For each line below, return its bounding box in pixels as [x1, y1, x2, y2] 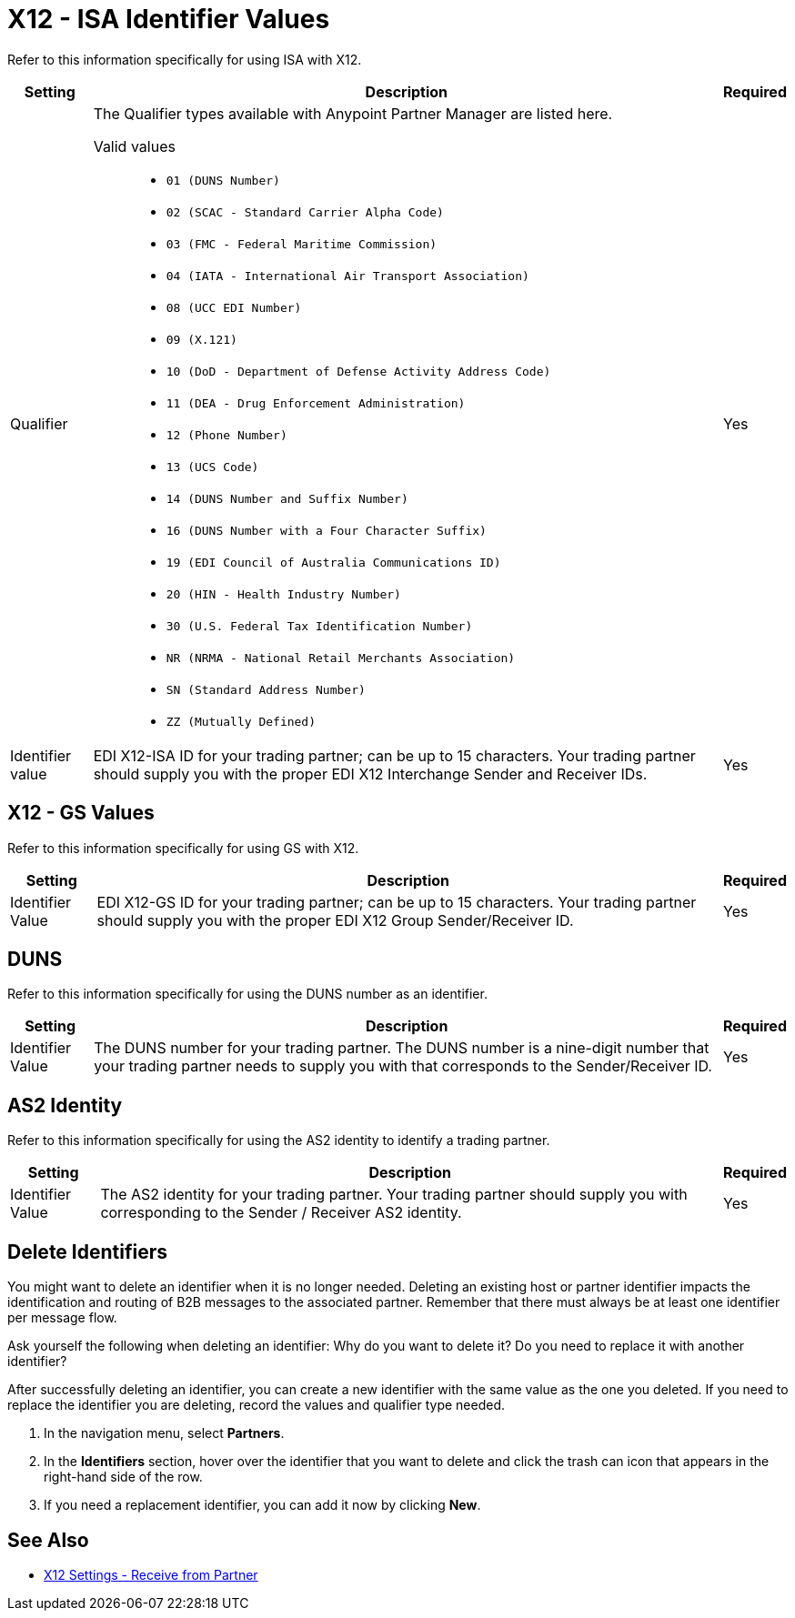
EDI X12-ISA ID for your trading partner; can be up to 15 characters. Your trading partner [93, 746, 696, 765]
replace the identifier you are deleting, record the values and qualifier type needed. [7, 1397, 506, 1413]
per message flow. [7, 1310, 117, 1326]
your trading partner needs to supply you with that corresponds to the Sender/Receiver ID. [94, 1057, 712, 1076]
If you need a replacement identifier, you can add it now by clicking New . [44, 1497, 481, 1513]
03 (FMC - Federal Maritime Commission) [166, 236, 438, 251]
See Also [7, 1528, 89, 1552]
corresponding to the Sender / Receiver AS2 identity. [100, 1203, 462, 1222]
